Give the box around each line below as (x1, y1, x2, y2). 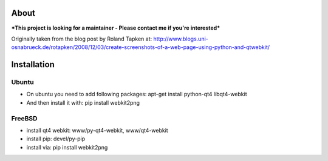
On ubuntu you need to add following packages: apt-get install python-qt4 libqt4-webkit (26, 91, 247, 98)
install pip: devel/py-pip (26, 135, 86, 142)
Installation (11, 59, 55, 70)
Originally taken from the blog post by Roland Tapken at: (11, 35, 152, 42)
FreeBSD (11, 114, 38, 122)
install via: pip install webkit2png (26, 143, 108, 151)
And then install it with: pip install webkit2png (26, 99, 140, 106)
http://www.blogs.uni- (152, 35, 209, 42)
